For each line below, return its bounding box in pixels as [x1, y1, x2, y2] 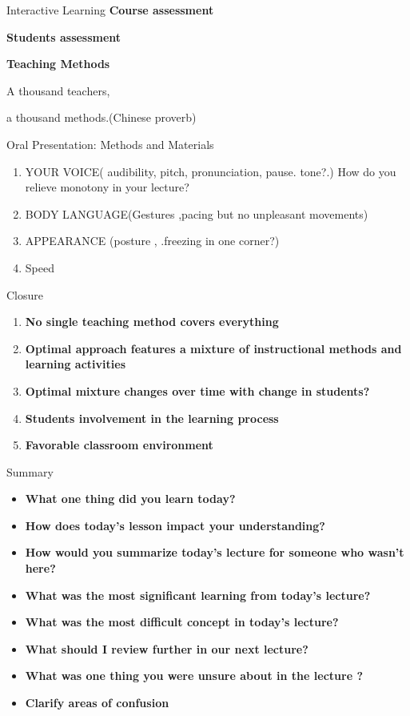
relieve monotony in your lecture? [25, 179, 189, 195]
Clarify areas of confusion [25, 694, 169, 711]
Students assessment [6, 28, 121, 45]
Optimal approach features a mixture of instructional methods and [25, 340, 402, 356]
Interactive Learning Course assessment [6, 2, 214, 18]
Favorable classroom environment [25, 436, 213, 453]
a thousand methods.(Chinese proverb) [6, 109, 197, 126]
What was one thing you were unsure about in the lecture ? [25, 667, 363, 684]
